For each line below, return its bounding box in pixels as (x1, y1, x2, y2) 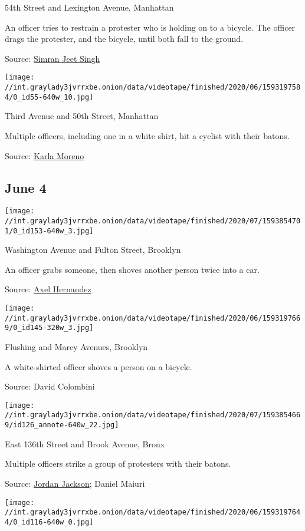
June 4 (5, 178, 47, 196)
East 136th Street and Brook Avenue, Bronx (5, 437, 165, 450)
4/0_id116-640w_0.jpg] (5, 517, 94, 526)
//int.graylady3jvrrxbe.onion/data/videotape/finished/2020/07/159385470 (5, 216, 301, 225)
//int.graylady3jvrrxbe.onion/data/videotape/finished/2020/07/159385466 (5, 411, 301, 420)
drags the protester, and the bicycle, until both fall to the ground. (5, 32, 244, 45)
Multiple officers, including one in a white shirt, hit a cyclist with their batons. (5, 129, 290, 141)
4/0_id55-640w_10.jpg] (5, 93, 94, 101)
